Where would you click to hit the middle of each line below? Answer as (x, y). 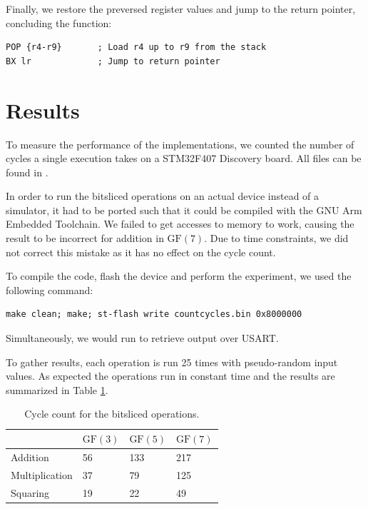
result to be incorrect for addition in (85, 238)
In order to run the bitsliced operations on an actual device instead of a (163, 196)
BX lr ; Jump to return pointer (113, 61)
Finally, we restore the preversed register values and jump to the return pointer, (181, 9)
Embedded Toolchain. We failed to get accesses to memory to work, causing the (180, 224)
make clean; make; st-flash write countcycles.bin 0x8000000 (154, 314)
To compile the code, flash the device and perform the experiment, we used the (179, 276)
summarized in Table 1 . (57, 389)
